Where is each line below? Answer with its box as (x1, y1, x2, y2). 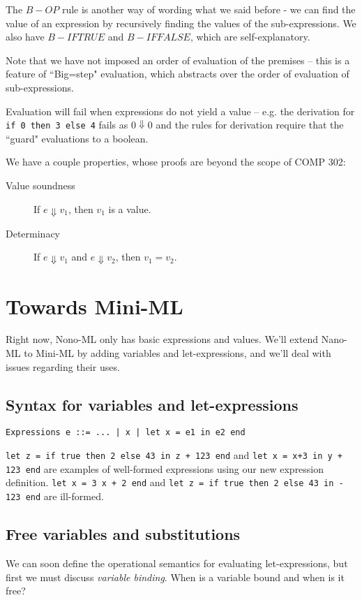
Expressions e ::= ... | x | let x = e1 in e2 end (6, 427, 246, 438)
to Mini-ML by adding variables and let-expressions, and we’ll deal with (24, 346, 331, 360)
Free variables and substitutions (6, 523, 241, 545)
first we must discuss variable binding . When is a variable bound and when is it (6, 569, 345, 584)
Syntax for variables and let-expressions (6, 393, 299, 415)
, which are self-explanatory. (190, 29, 310, 44)
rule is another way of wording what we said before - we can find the (61, 2, 356, 16)
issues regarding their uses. (6, 359, 120, 374)
